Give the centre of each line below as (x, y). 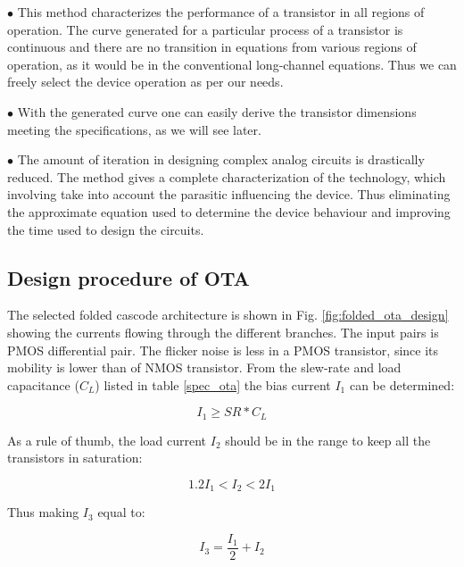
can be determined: (402, 384)
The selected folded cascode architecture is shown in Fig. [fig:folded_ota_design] (228, 315)
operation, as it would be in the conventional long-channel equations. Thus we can (232, 64)
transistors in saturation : (75, 458)
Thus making (43, 512)
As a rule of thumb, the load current (107, 440)
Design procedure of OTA (128, 277)
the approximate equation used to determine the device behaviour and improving (229, 211)
